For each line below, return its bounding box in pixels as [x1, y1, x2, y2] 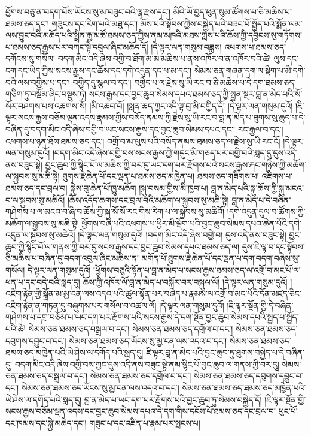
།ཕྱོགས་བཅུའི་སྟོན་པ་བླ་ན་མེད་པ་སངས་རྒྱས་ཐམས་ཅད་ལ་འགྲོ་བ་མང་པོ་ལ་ [93, 264, 301, 276]
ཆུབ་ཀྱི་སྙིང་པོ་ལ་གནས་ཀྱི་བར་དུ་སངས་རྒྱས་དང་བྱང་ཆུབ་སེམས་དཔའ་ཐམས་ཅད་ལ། [5, 240, 239, 252]
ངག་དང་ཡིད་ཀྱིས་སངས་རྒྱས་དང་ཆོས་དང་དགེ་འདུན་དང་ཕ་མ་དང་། [5, 64, 192, 76]
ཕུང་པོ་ [278, 405, 298, 417]
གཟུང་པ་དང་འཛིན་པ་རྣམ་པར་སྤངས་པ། [89, 416, 200, 429]
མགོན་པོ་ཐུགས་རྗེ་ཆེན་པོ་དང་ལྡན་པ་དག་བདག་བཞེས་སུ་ [141, 252, 300, 264]
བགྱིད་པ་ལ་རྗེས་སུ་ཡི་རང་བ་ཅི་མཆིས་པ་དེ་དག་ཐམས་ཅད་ [134, 76, 296, 88]
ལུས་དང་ [273, 52, 298, 65]
